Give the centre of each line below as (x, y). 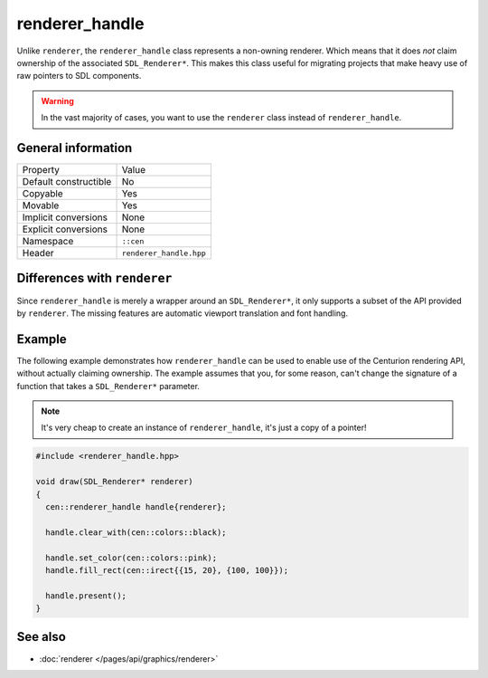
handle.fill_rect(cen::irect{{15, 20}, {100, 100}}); (167, 570)
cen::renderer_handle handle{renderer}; (136, 506)
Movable (41, 205)
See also (42, 637)
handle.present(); (86, 596)
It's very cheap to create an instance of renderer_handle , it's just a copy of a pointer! (204, 428)
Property (41, 170)
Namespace (48, 242)
